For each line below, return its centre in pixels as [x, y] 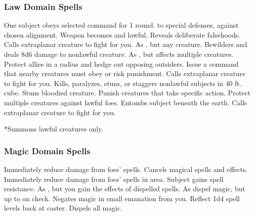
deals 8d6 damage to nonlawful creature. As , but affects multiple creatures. [119, 54]
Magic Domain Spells [47, 151]
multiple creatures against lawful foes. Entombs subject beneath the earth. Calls [126, 102]
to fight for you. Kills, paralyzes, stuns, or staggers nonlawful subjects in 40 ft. [123, 83]
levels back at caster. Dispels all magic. [63, 208]
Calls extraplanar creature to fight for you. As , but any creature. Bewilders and [126, 44]
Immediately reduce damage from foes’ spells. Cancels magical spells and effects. [126, 169]
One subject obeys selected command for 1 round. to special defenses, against [121, 25]
